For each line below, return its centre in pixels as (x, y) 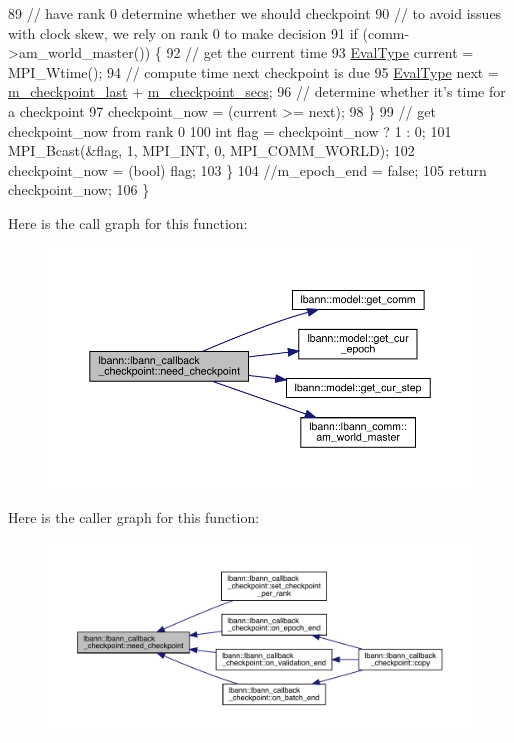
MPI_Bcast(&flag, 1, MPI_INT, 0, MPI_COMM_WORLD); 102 (211, 150)
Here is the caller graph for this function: (134, 517)
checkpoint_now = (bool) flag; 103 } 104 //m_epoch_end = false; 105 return (247, 169)
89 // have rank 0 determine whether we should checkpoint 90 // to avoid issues (255, 13)
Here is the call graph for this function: (128, 222)
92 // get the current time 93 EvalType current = (320, 52)
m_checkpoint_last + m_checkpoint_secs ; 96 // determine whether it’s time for (257, 91)
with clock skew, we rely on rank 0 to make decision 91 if (183, 32)
